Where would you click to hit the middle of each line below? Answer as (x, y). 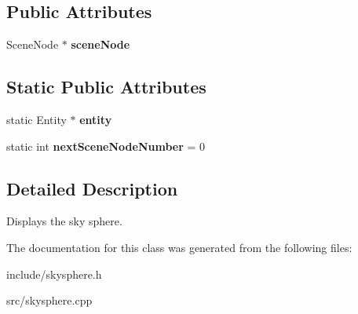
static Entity (37, 119)
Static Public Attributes (106, 87)
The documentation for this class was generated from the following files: (179, 247)
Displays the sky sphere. (64, 221)
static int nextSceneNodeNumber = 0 (106, 146)
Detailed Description (92, 188)
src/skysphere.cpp (49, 300)
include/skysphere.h (54, 274)
